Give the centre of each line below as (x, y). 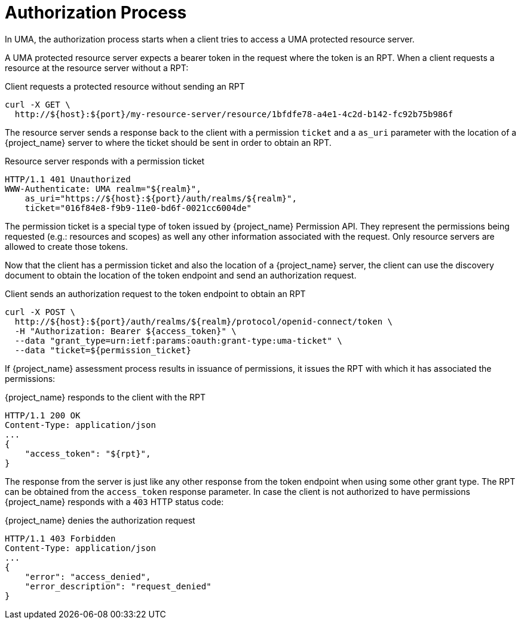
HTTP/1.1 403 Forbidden (60, 538)
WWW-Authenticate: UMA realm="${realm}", (103, 189)
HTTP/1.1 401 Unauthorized (68, 179)
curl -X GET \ (38, 104)
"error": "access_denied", (88, 576)
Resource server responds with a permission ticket (105, 161)
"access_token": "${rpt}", (88, 453)
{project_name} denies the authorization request (100, 520)
